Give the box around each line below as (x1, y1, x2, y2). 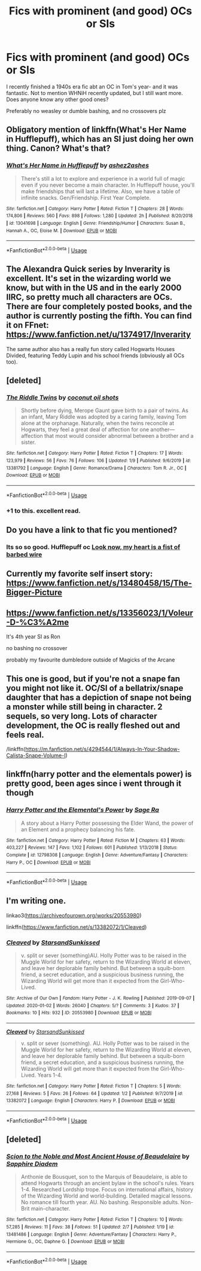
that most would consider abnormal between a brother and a (44, 432, 194, 440)
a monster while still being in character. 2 (6, 702, 163, 712)
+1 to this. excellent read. (6, 507, 81, 515)
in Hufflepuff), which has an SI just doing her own (6, 134, 194, 144)
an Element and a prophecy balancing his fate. (20, 825, 136, 833)
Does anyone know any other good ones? (6, 96, 109, 103)
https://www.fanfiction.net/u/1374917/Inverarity (6, 330, 191, 340)
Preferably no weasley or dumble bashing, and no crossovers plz (6, 107, 166, 114)
